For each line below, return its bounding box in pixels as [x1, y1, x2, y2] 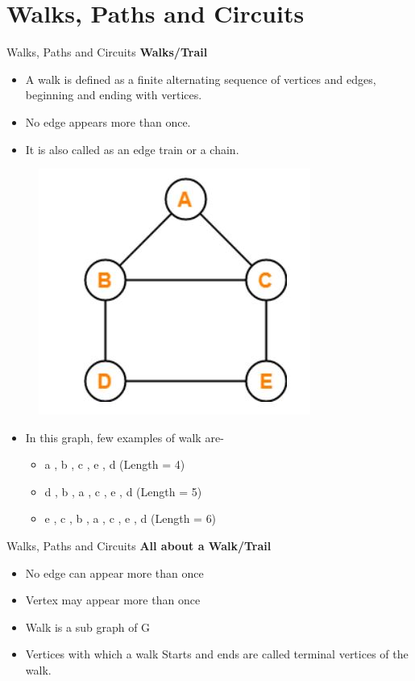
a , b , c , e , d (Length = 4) [44, 456, 185, 473]
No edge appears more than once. [25, 113, 191, 130]
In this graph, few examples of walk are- [25, 428, 224, 445]
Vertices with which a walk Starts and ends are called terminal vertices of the [25, 645, 409, 662]
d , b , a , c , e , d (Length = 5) [44, 483, 202, 499]
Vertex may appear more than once [25, 591, 201, 608]
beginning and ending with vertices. [25, 86, 202, 103]
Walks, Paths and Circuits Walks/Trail [6, 44, 208, 61]
